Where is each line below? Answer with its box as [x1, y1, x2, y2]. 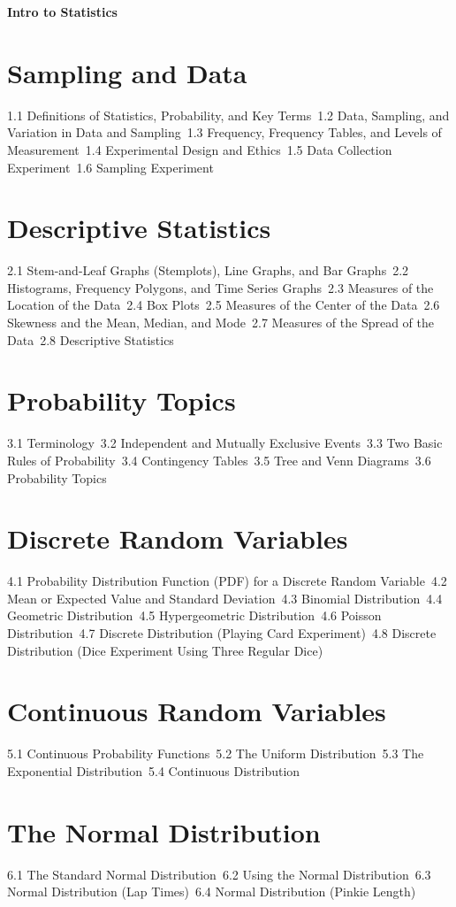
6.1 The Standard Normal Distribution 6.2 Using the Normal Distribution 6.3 [7, 865, 431, 883]
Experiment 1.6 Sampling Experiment [7, 158, 214, 176]
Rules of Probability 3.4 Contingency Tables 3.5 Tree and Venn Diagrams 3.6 [7, 450, 431, 469]
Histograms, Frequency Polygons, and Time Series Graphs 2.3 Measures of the [7, 278, 434, 296]
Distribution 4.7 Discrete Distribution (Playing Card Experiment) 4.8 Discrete [7, 624, 437, 642]
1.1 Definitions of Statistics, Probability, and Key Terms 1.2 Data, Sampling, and [7, 105, 450, 124]
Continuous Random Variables [7, 693, 386, 729]
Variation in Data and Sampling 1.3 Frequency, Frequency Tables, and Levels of [7, 123, 442, 142]
